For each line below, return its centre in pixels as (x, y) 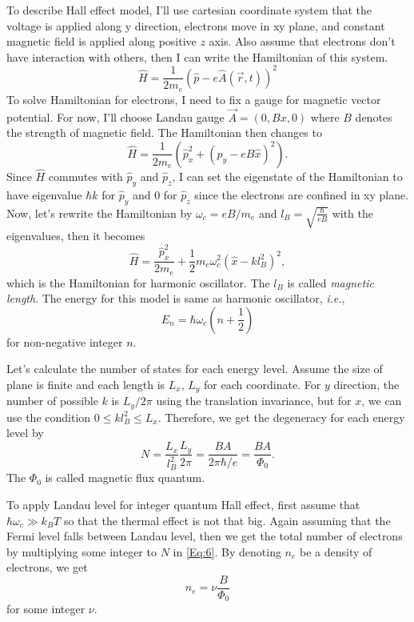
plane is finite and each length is (86, 384)
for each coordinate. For (263, 384)
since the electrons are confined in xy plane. (302, 194)
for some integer (46, 609)
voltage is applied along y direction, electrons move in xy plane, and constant (196, 25)
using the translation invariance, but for (254, 401)
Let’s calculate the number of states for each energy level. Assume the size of (195, 369)
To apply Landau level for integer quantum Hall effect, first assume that (183, 504)
